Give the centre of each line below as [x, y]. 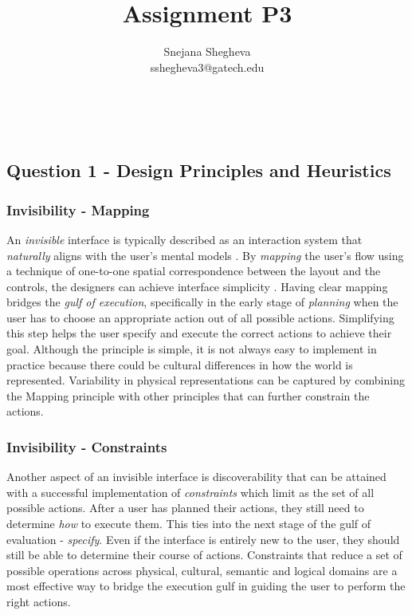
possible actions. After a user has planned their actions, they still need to [185, 508]
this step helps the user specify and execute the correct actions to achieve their [199, 333]
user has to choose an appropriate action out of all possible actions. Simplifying [200, 317]
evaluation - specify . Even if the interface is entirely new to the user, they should [203, 539]
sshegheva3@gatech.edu [207, 67]
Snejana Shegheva [207, 51]
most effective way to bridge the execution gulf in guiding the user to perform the [206, 586]
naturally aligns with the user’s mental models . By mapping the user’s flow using [205, 255]
